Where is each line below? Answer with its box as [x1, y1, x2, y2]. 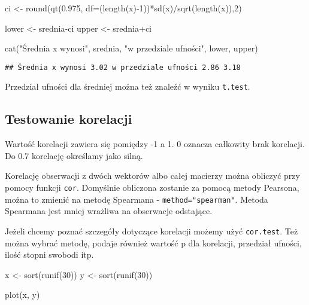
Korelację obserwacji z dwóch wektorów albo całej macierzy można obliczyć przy [5, 169, 300, 182]
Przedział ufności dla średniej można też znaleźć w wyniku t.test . [5, 80, 250, 93]
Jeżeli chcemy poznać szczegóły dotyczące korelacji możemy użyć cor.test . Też [5, 224, 298, 237]
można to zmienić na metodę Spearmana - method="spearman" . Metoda [5, 193, 268, 205]
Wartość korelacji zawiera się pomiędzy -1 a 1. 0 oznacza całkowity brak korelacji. [5, 138, 305, 150]
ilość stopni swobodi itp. [5, 248, 94, 261]
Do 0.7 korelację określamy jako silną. [5, 149, 143, 161]
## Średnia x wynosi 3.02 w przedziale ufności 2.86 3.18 [5, 63, 241, 72]
